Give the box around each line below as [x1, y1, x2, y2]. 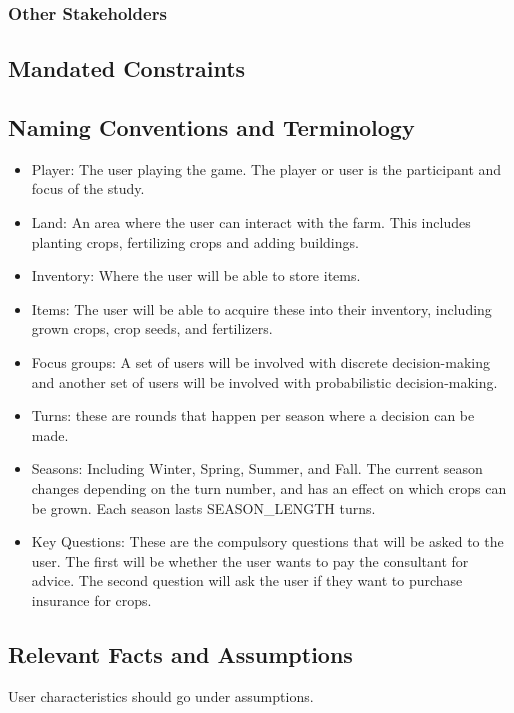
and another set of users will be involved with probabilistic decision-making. [31, 371, 498, 392]
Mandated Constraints [8, 53, 246, 84]
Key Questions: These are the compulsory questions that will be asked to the [31, 531, 504, 552]
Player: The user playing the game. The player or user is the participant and [31, 158, 502, 179]
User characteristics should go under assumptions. [8, 685, 314, 706]
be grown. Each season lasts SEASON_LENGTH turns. [31, 497, 376, 518]
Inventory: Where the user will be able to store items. [31, 265, 361, 286]
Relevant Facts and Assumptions [8, 638, 353, 669]
